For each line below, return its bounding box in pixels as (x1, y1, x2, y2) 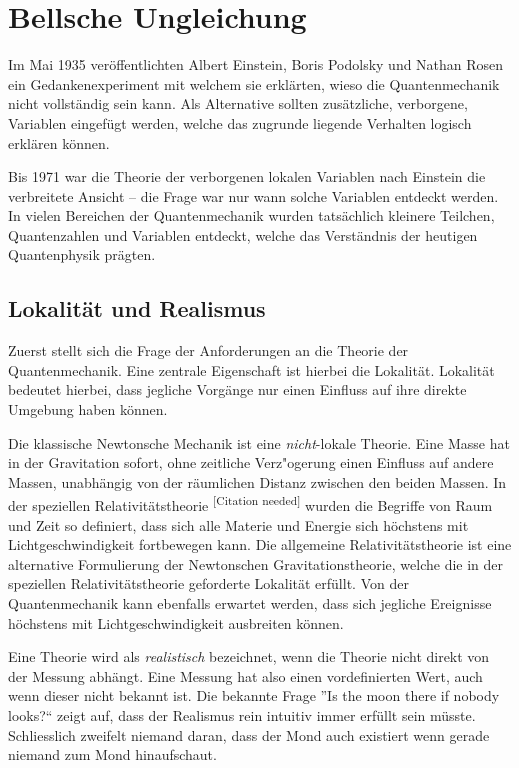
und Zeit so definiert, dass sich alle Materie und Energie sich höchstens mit (8, 514, 469, 535)
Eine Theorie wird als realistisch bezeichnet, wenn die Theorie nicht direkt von (8, 646, 490, 667)
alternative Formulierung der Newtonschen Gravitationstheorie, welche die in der (8, 553, 504, 574)
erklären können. (8, 132, 110, 153)
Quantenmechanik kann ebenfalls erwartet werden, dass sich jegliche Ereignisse (8, 593, 492, 614)
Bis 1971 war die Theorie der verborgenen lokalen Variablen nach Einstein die (8, 166, 486, 187)
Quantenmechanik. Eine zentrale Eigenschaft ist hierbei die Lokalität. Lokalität (8, 359, 495, 380)
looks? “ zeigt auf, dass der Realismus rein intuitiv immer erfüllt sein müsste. (8, 705, 476, 726)
